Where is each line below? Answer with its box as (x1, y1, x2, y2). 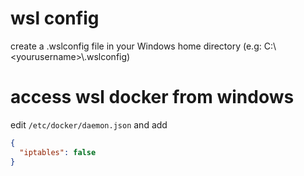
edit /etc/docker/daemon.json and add (10, 118, 168, 131)
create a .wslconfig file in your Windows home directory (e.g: (10, 40, 262, 52)
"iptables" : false (19, 147, 97, 157)
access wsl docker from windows (10, 86, 295, 109)
